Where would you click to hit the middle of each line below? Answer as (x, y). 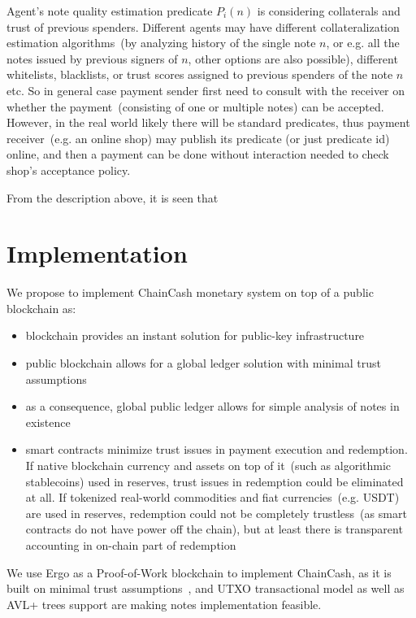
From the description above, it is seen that (113, 197)
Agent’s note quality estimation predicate (110, 11)
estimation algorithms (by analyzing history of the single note (161, 43)
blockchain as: (41, 308)
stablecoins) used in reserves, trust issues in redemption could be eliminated (214, 481)
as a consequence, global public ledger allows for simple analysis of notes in (212, 406)
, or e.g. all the (363, 43)
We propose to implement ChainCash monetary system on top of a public (190, 292)
